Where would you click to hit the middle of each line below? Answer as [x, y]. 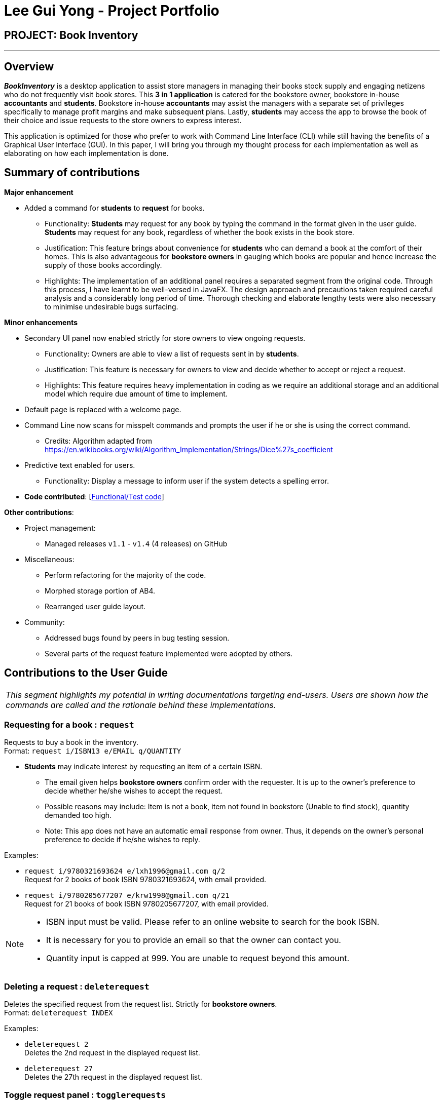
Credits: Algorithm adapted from [98, 441]
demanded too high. [78, 815]
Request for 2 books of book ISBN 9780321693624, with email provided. [145, 880]
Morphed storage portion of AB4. [100, 590]
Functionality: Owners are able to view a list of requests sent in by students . [172, 353]
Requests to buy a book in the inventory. [71, 742]
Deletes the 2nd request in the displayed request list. [112, 1053]
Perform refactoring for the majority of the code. [125, 575]
